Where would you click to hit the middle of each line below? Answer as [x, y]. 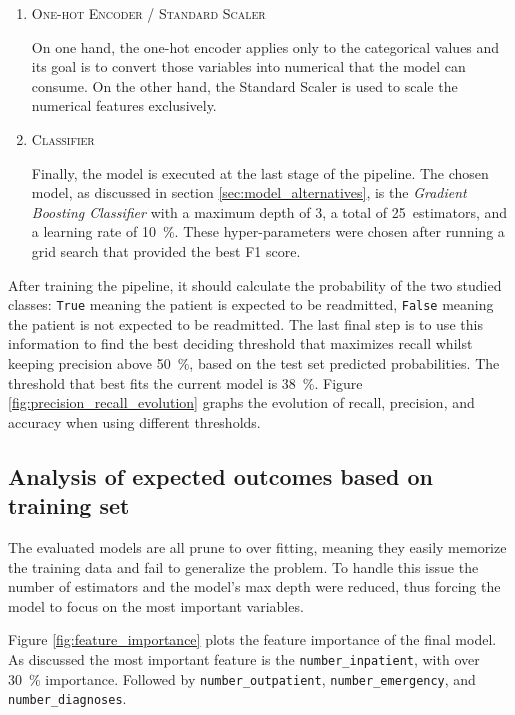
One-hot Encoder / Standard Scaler [148, 13]
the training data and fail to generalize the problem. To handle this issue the [243, 566]
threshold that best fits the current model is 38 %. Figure [185, 382]
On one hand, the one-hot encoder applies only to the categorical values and [265, 46]
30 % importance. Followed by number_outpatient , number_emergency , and [242, 678]
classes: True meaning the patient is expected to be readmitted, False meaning [251, 304]
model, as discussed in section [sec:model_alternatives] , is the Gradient [249, 192]
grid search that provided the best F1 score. [166, 250]
